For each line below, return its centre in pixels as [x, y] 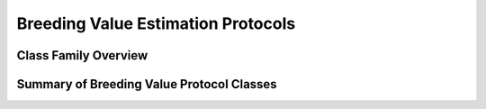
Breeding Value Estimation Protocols [156, 23]
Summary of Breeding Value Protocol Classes [147, 84]
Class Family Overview [82, 55]
